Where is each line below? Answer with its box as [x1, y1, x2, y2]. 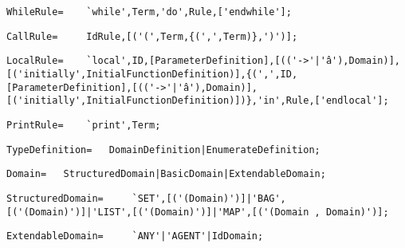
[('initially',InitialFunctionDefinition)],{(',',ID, [6, 68, 298, 80]
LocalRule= [6, 55, 64, 67]
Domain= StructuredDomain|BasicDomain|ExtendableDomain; [6, 168, 326, 180]
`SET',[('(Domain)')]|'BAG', [132, 192, 286, 204]
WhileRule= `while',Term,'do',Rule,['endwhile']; [6, 6, 292, 18]
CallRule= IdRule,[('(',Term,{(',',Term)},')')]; [6, 30, 298, 42]
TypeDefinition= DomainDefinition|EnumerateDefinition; [6, 144, 320, 155]
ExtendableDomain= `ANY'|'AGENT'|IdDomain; [6, 230, 264, 242]
